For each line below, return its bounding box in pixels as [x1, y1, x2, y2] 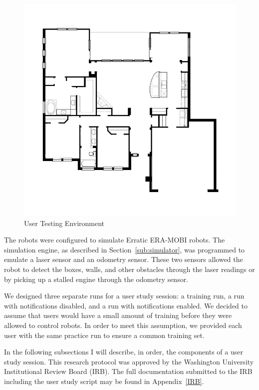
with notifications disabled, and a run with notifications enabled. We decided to [4, 300, 248, 310]
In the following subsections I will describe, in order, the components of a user [4, 346, 243, 357]
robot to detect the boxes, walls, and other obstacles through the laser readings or [4, 263, 255, 274]
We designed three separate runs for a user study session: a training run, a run [4, 290, 245, 301]
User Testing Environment [24, 217, 105, 228]
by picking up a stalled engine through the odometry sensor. [4, 273, 189, 284]
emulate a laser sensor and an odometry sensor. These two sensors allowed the [4, 254, 243, 264]
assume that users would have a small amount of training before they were [4, 310, 232, 320]
